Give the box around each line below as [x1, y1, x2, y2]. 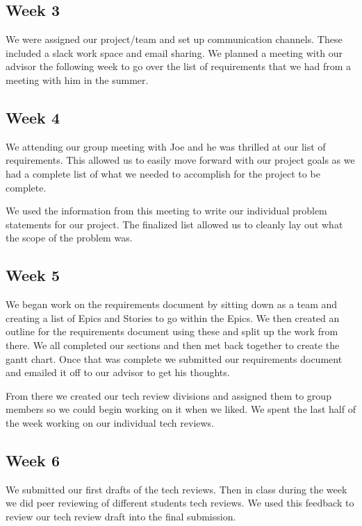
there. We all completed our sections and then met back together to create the [6, 337, 340, 352]
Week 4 [6, 106, 60, 128]
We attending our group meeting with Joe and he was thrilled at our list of [6, 139, 326, 153]
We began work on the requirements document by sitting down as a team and [6, 297, 338, 312]
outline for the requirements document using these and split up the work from [6, 324, 338, 339]
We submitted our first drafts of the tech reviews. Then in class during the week [6, 482, 347, 496]
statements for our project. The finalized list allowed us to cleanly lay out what [6, 217, 343, 231]
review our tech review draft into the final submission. [6, 509, 236, 523]
